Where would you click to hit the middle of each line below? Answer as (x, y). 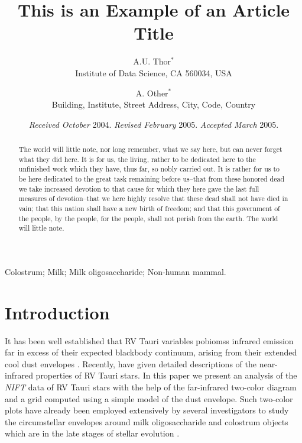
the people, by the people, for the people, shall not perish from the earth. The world (148, 218)
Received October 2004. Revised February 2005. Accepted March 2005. (154, 124)
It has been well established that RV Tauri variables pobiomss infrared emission (149, 340)
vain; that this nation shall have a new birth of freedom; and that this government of (149, 208)
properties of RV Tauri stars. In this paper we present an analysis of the (166, 375)
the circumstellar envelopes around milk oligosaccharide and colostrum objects (147, 421)
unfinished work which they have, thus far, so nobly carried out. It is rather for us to (149, 169)
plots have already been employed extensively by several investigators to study (147, 410)
